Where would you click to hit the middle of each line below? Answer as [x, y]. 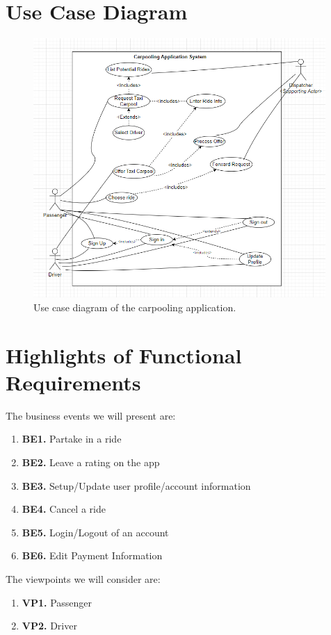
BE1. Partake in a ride [72, 439]
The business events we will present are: [91, 415]
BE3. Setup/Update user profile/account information [136, 485]
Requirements [73, 382]
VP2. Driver [49, 626]
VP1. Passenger [57, 602]
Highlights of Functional [124, 355]
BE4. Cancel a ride [64, 509]
